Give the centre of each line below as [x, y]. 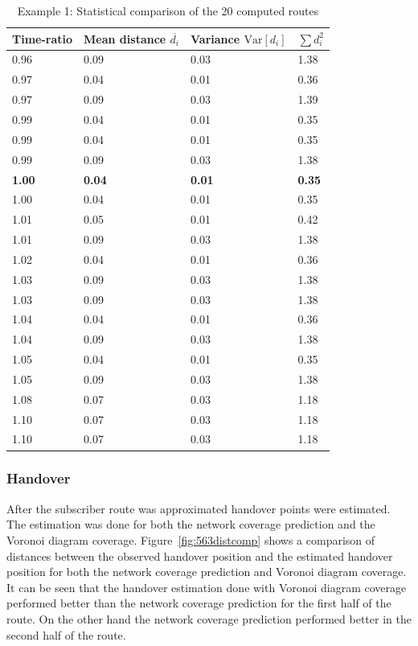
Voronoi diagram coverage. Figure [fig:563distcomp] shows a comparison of [191, 539]
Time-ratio [43, 38]
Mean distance [125, 38]
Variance [215, 38]
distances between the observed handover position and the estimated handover [200, 555]
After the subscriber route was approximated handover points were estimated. [199, 508]
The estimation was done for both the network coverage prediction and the [191, 524]
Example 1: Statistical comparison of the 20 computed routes [168, 10]
